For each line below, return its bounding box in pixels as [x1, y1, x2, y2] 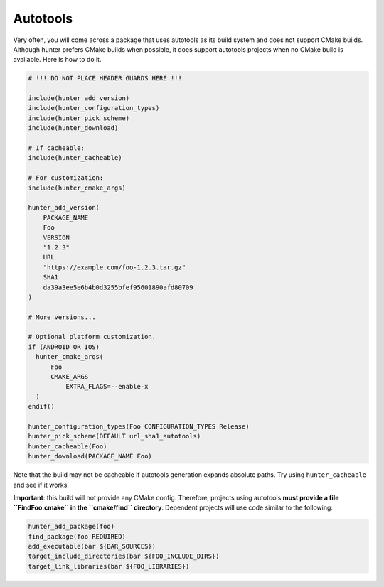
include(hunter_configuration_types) [28, 104, 160, 112]
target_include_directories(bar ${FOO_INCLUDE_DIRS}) [28, 552, 220, 561]
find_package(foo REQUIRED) [28, 532, 126, 540]
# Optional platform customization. [28, 333, 156, 341]
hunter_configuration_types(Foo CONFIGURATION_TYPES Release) [28, 422, 250, 430]
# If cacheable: [28, 144, 85, 152]
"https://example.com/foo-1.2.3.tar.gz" [43, 263, 186, 271]
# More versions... [28, 313, 96, 321]
